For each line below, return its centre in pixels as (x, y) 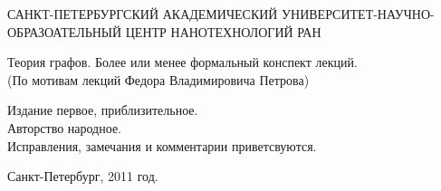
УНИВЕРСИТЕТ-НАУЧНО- (358, 14)
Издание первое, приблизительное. (103, 110)
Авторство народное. (65, 127)
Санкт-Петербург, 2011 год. (83, 176)
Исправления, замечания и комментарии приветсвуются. (162, 145)
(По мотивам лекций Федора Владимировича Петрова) (158, 79)
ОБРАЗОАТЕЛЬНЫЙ (65, 31)
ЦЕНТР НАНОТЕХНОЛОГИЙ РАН (223, 31)
